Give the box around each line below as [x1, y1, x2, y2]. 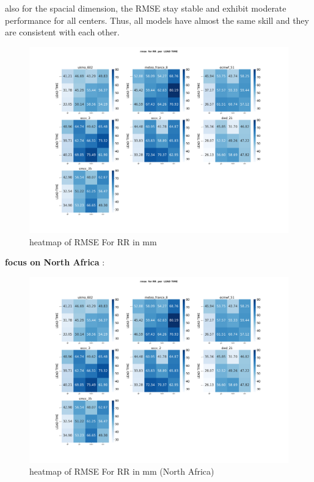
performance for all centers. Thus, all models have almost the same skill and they [5, 13, 309, 26]
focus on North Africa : [5, 256, 105, 268]
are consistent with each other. [5, 26, 120, 38]
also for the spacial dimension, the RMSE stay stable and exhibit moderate [5, 2, 287, 14]
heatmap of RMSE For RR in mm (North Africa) [29, 465, 214, 478]
